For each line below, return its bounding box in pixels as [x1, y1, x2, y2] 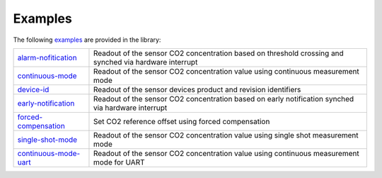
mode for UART [93, 157, 145, 167]
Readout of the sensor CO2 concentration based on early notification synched [93, 94, 354, 104]
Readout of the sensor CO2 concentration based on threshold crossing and [93, 48, 345, 58]
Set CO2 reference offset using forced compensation [93, 116, 270, 126]
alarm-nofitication [17, 52, 77, 62]
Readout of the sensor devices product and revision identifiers [93, 84, 301, 94]
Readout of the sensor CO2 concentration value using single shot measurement [93, 130, 359, 140]
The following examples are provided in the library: [13, 35, 161, 44]
